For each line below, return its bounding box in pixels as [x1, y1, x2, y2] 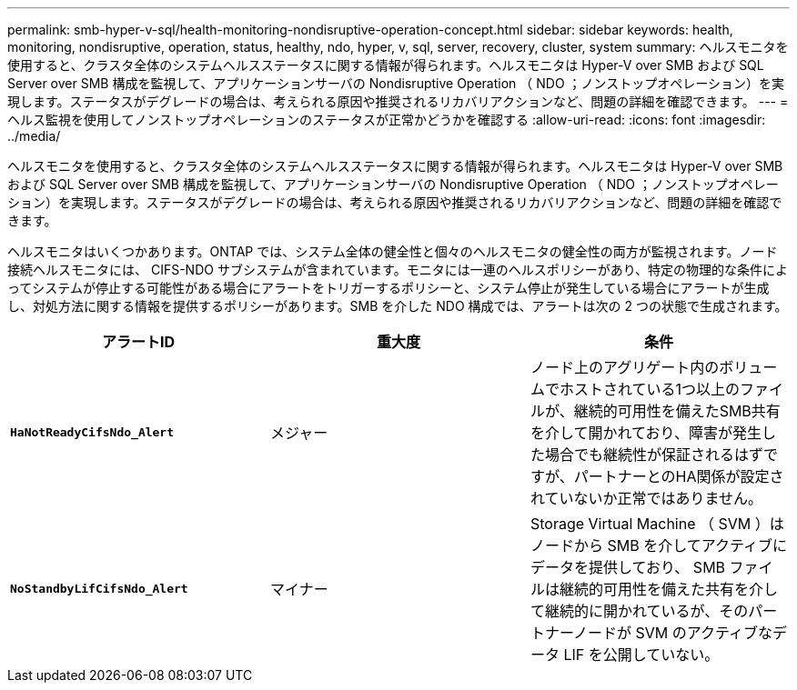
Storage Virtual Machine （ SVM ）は [530, 515, 784, 533]
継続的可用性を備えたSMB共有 [573, 402, 781, 420]
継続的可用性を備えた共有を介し [559, 580, 778, 598]
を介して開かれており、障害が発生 [530, 424, 762, 442]
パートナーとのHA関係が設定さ [573, 467, 784, 485]
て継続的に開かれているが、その [530, 602, 749, 620]
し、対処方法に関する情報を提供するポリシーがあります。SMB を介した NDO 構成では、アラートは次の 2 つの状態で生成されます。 [7, 298, 788, 314]
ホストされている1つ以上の [559, 380, 740, 398]
